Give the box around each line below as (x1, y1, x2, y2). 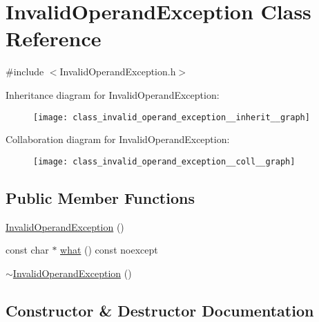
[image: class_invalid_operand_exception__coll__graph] (33, 156, 296, 167)
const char (6, 243, 49, 257)
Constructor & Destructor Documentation (6, 299, 314, 321)
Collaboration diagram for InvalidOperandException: (6, 132, 230, 146)
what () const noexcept (60, 243, 158, 257)
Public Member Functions (6, 187, 195, 208)
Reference (6, 24, 101, 53)
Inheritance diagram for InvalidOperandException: (6, 87, 220, 102)
